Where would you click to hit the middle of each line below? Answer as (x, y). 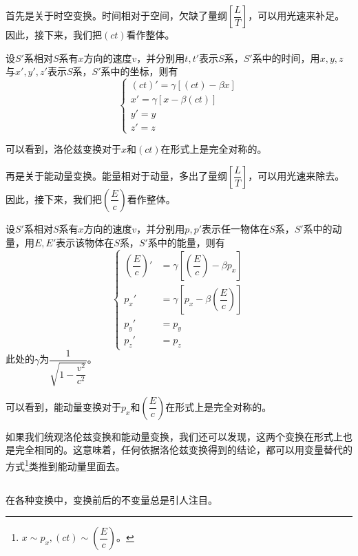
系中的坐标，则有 (139, 71)
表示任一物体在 (236, 228)
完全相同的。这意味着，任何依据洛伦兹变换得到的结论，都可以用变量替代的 (183, 450)
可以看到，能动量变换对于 (63, 406)
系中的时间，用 (286, 57)
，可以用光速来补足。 (296, 15)
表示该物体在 (85, 242)
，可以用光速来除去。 (296, 175)
